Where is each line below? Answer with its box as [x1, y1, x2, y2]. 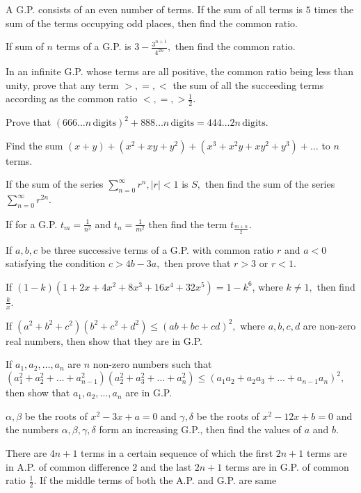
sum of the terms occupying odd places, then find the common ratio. [6, 15, 298, 30]
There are [6, 446, 47, 460]
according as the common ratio [6, 91, 138, 106]
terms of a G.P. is [56, 39, 131, 54]
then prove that [164, 256, 231, 270]
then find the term [148, 216, 227, 231]
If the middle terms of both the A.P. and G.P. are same [39, 473, 277, 487]
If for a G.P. [6, 216, 58, 231]
